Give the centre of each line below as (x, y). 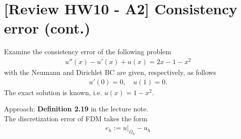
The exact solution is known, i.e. (53, 92)
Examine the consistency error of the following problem (88, 52)
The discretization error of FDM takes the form (76, 118)
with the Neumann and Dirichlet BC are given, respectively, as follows (110, 72)
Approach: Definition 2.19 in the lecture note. (76, 109)
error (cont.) (47, 28)
